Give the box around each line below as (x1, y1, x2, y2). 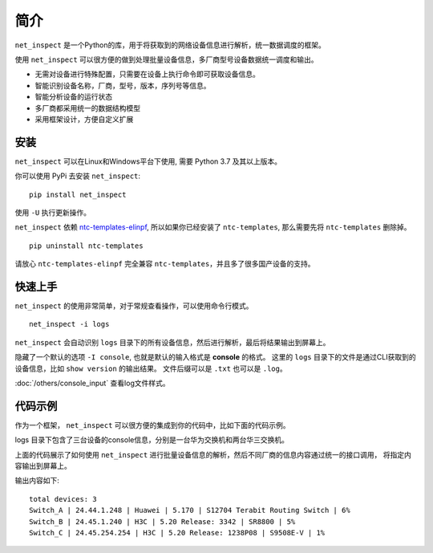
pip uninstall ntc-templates (29, 241, 144, 250)
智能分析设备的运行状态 (34, 92, 112, 102)
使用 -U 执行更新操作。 (14, 207, 91, 217)
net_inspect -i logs (29, 319, 110, 329)
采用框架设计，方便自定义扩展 (34, 114, 134, 124)
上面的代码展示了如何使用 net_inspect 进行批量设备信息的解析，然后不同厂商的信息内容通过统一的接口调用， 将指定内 (14, 449, 412, 459)
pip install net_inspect (29, 189, 127, 199)
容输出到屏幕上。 (14, 462, 71, 471)
